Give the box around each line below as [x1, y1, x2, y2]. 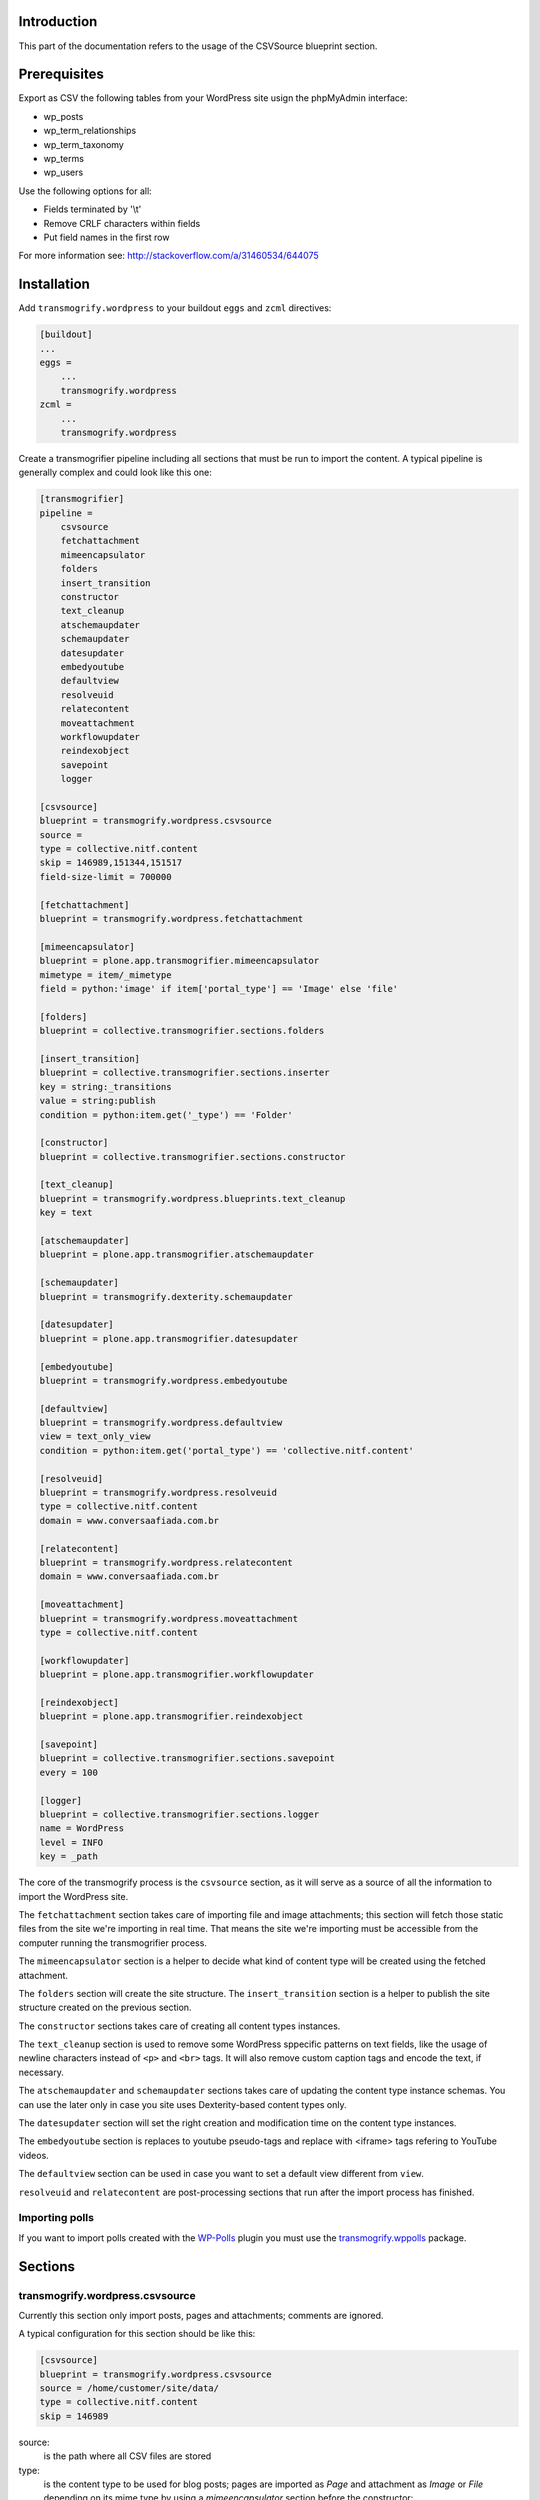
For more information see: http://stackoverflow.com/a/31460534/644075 [18, 250, 319, 262]
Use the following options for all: [18, 185, 152, 197]
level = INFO [39, 1836, 104, 1848]
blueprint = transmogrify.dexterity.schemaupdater [39, 1291, 294, 1302]
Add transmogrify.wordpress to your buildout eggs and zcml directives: [18, 302, 332, 314]
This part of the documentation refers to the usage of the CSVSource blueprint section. [18, 40, 378, 52]
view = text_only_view [39, 1431, 151, 1442]
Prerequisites [18, 66, 104, 83]
